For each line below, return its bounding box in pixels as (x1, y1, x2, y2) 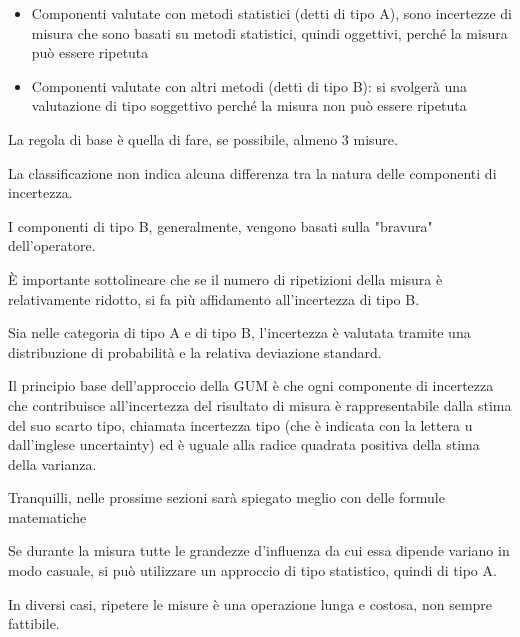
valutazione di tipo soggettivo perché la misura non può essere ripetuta (31, 95, 467, 116)
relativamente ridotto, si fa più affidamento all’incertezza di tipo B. (8, 288, 420, 309)
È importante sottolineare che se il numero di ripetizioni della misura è (8, 268, 443, 289)
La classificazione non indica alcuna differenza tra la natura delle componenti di (8, 162, 497, 183)
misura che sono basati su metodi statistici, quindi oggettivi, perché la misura (31, 22, 508, 43)
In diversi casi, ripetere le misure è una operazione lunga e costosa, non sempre (8, 593, 493, 614)
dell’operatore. (8, 235, 96, 256)
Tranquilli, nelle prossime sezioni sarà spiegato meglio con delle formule (8, 487, 445, 508)
